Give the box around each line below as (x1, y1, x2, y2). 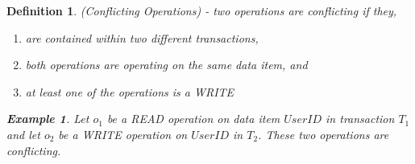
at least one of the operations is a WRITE (25, 83, 234, 100)
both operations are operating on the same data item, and (25, 56, 308, 73)
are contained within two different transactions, (25, 29, 259, 46)
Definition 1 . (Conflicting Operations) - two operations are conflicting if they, (6, 2, 397, 18)
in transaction (326, 110, 395, 127)
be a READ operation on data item (106, 110, 280, 127)
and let (6, 125, 40, 142)
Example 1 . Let (6, 110, 89, 127)
